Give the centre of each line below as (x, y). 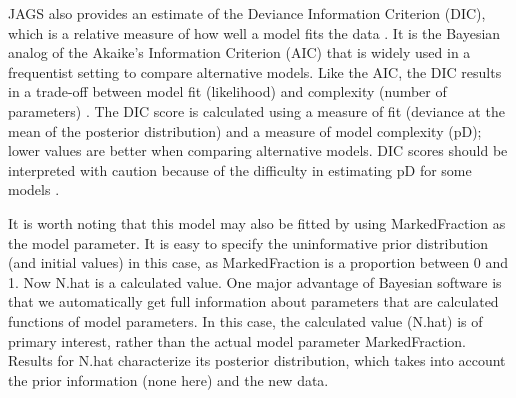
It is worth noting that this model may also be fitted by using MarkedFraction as (257, 222)
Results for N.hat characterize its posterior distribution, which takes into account (257, 360)
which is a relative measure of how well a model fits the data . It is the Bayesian (254, 32)
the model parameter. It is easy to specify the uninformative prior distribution (248, 242)
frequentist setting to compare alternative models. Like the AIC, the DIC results (255, 71)
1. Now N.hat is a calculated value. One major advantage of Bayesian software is (255, 281)
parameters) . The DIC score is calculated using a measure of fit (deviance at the (256, 110)
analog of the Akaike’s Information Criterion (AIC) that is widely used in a (239, 52)
